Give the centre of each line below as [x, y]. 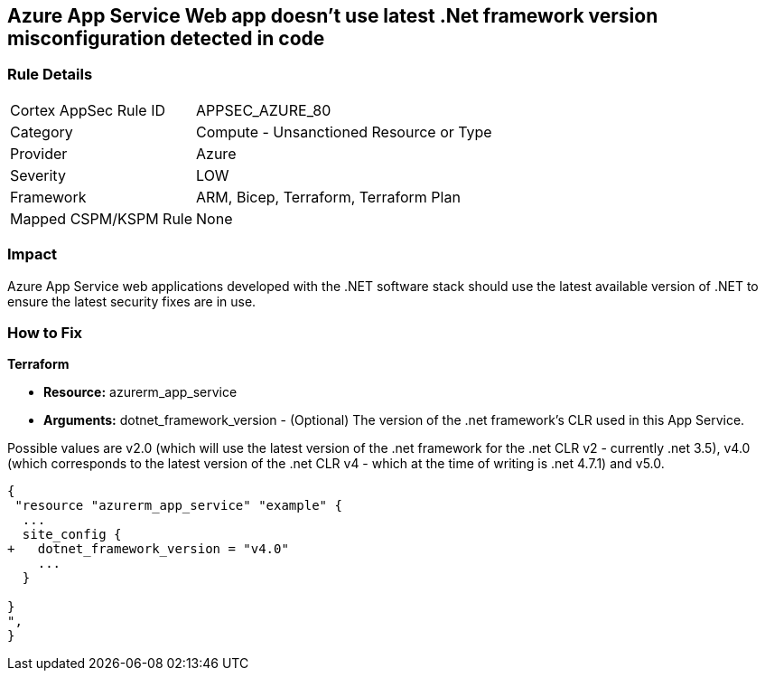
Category [42, 132]
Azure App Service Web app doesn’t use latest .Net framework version [333, 16]
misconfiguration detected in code [166, 38]
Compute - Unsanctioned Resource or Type [344, 132]
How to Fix [45, 332]
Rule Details [50, 75]
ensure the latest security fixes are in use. [132, 301]
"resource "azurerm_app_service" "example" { [178, 506]
